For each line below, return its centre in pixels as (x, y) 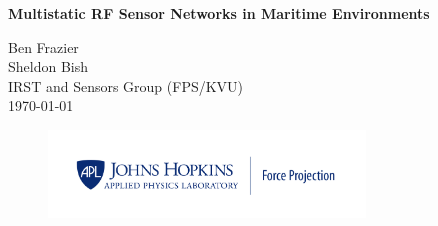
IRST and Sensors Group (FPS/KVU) (126, 85)
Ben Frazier (43, 46)
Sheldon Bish (48, 66)
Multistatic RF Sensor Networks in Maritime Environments (219, 13)
